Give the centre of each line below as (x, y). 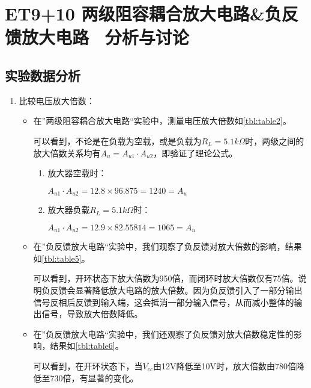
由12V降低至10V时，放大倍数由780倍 (225, 365)
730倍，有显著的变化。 (94, 377)
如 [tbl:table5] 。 (62, 258)
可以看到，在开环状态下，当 (88, 365)
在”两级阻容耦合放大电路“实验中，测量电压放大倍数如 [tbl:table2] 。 (162, 121)
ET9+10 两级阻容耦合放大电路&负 (143, 14)
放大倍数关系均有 (67, 152)
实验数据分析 (43, 75)
